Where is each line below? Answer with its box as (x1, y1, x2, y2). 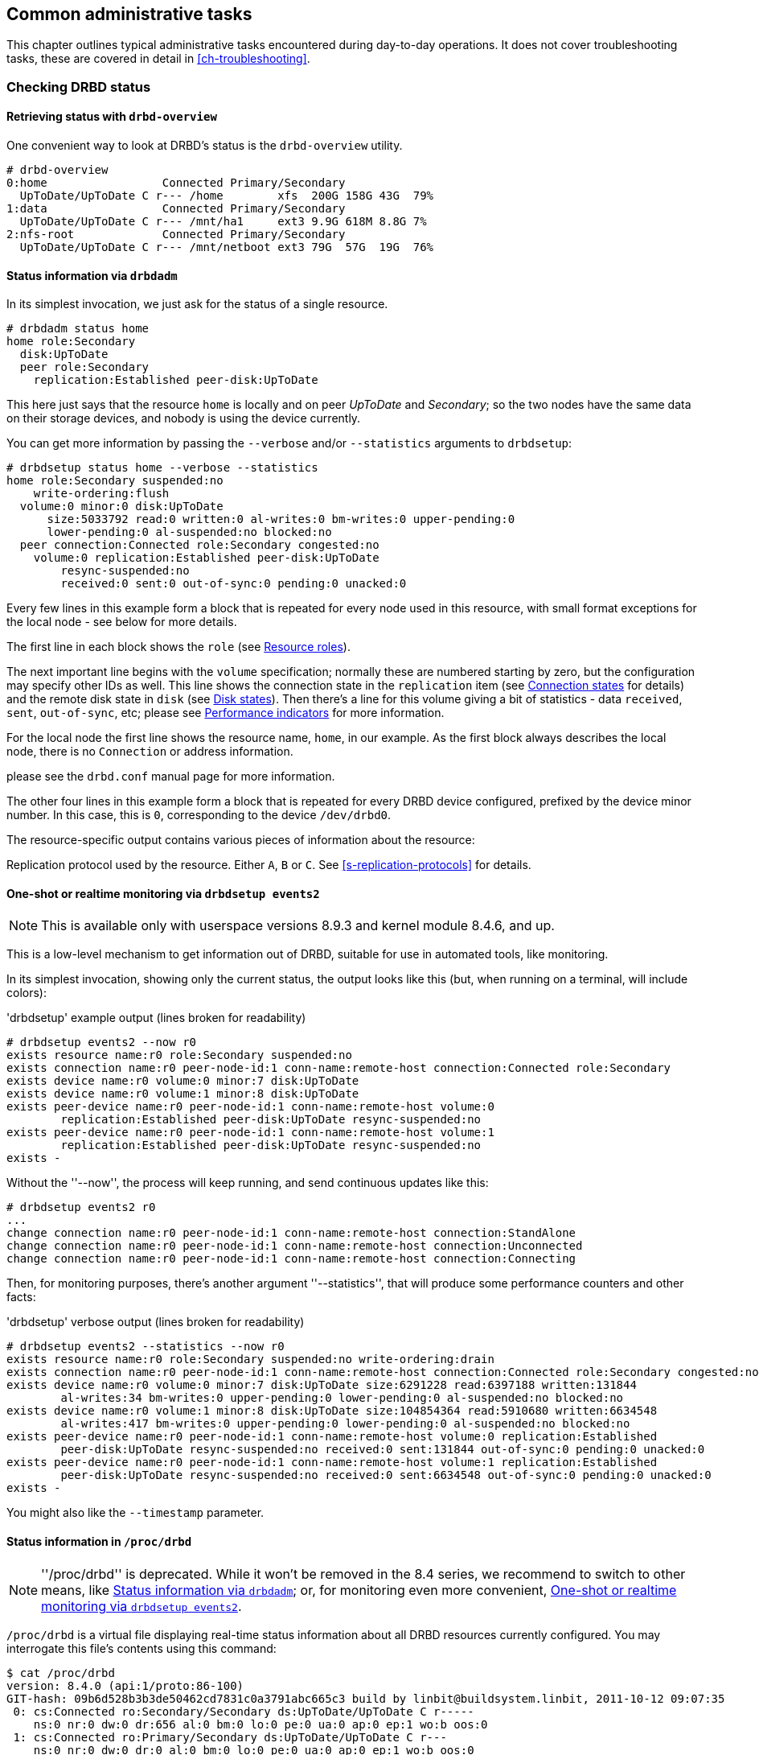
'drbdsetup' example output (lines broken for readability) (6, 1011, 306, 1025)
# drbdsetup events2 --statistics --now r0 (6, 1340, 285, 1353)
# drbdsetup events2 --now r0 (6, 1036, 197, 1049)
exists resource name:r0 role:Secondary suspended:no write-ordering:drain (6, 1353, 494, 1366)
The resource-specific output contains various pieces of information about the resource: (6, 833, 475, 847)
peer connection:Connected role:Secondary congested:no (19, 538, 379, 552)
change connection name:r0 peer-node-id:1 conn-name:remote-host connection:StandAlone (6, 1226, 576, 1240)
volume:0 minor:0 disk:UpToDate (19, 500, 224, 513)
